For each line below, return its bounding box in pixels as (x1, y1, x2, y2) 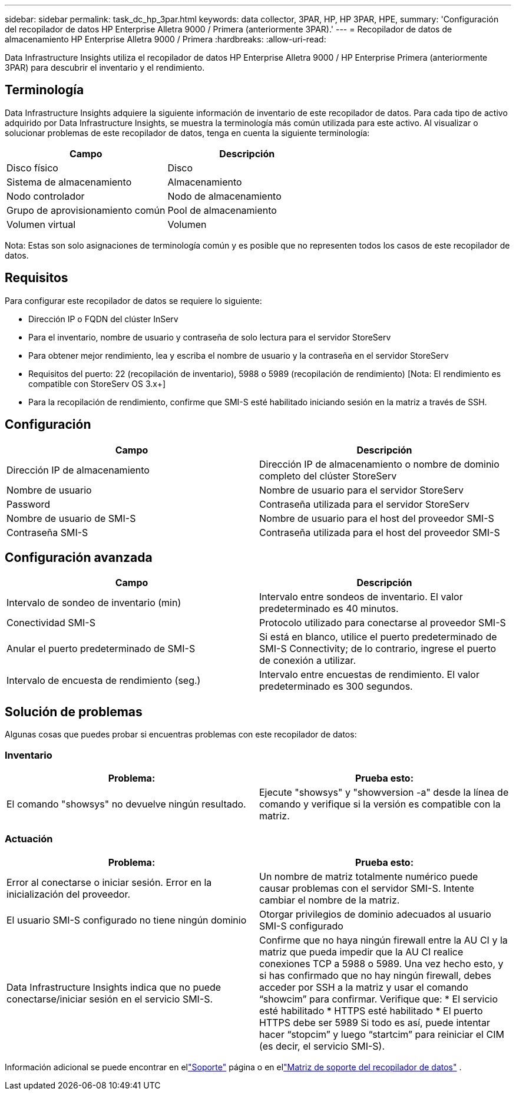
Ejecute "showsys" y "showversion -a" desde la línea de (259, 786, 509, 798)
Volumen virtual (6, 218, 76, 230)
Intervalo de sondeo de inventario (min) (6, 597, 181, 609)
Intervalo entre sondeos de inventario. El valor (259, 591, 463, 603)
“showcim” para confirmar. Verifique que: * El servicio (259, 993, 498, 1005)
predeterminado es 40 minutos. (259, 603, 399, 615)
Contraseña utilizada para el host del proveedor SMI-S (259, 526, 500, 538)
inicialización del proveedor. (6, 888, 131, 900)
